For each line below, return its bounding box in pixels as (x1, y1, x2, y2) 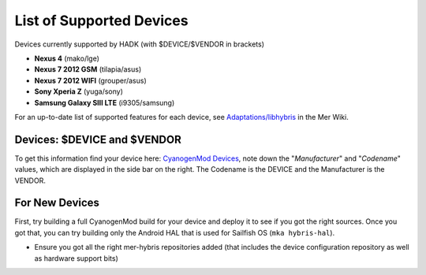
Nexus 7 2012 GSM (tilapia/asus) (34, 65, 142, 74)
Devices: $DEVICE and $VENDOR (14, 132, 181, 146)
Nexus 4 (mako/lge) (34, 54, 100, 63)
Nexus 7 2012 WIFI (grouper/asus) (34, 76, 148, 85)
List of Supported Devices (14, 12, 189, 29)
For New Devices (14, 196, 100, 210)
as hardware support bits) (34, 253, 118, 263)
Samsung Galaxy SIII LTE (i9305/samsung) (34, 98, 175, 107)
